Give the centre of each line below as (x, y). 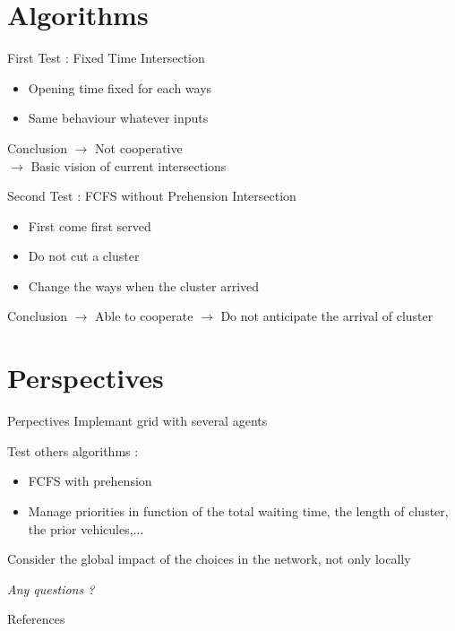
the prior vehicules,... (86, 528)
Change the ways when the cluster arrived (144, 285)
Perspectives (86, 378)
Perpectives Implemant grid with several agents (137, 421)
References (36, 619)
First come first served (90, 225)
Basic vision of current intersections (129, 165)
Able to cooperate (144, 316)
